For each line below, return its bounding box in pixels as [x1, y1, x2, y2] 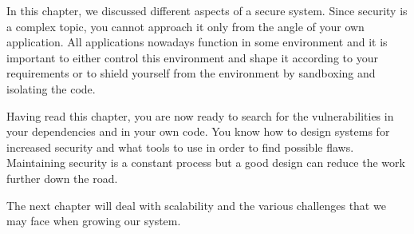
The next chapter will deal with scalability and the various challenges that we [6, 196, 386, 213]
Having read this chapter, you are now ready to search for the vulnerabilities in [6, 107, 394, 124]
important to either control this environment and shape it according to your [6, 49, 378, 65]
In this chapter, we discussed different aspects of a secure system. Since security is [6, 2, 408, 18]
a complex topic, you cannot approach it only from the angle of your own [6, 18, 365, 34]
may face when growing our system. [6, 212, 181, 229]
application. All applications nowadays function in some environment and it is [6, 34, 388, 50]
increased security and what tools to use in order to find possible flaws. [6, 138, 354, 155]
